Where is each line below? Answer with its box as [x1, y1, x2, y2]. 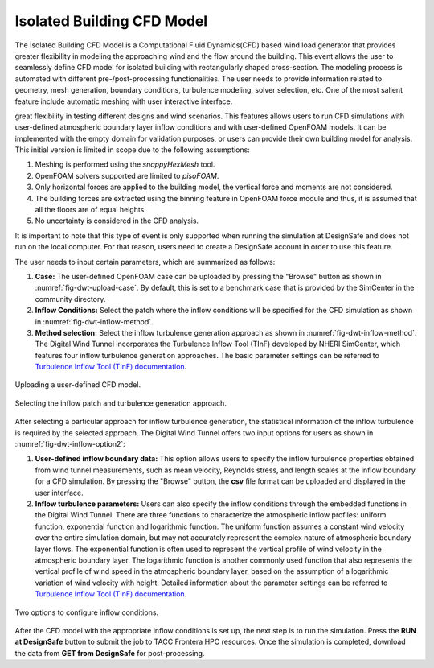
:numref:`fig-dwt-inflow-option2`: [14, 439, 126, 449]
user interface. [35, 488, 84, 497]
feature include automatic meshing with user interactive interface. [14, 97, 233, 106]
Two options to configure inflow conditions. [14, 608, 159, 617]
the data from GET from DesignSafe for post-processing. [14, 648, 205, 658]
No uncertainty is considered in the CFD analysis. [35, 216, 199, 225]
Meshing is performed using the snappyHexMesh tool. [35, 159, 215, 169]
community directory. [35, 294, 106, 303]
